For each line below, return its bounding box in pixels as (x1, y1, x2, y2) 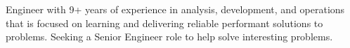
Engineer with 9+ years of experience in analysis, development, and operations (6, 2, 345, 16)
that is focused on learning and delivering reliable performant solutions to (6, 15, 323, 30)
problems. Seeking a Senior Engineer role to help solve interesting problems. (6, 29, 333, 44)
